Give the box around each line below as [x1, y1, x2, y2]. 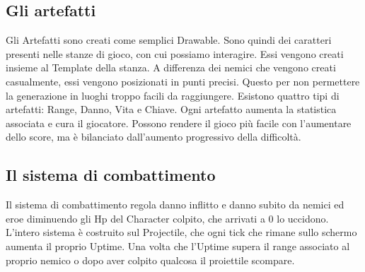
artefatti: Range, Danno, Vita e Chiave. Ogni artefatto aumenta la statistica [6, 102, 337, 117]
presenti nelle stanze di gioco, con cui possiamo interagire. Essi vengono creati [6, 46, 344, 61]
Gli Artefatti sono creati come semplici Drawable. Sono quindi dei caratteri [6, 32, 332, 47]
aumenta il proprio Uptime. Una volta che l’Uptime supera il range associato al [6, 238, 350, 253]
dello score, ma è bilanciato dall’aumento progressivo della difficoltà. [6, 129, 301, 144]
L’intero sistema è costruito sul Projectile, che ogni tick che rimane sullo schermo [6, 225, 357, 240]
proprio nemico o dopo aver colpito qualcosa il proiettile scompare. [6, 252, 295, 267]
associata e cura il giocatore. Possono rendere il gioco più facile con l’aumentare [6, 115, 352, 130]
